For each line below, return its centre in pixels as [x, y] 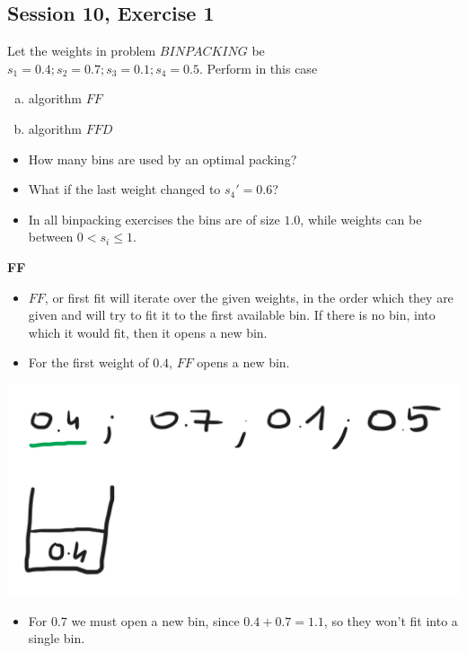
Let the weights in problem [82, 51]
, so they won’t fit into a [391, 620]
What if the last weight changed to [124, 189]
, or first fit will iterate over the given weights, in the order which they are [249, 297]
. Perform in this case [259, 68]
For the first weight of [88, 362]
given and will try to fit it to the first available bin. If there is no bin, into [232, 315]
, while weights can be [361, 219]
